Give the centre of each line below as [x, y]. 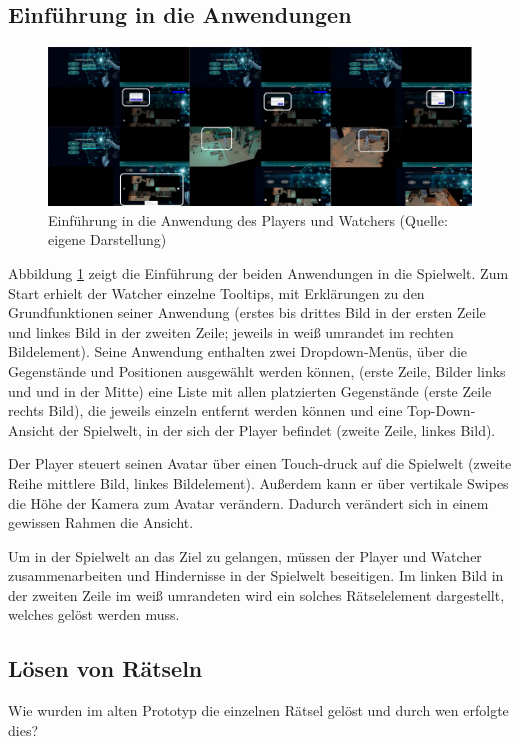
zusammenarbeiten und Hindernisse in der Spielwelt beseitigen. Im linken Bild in [256, 575]
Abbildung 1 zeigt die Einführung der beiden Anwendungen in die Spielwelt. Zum [258, 272]
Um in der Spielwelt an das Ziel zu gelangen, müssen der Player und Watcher [245, 555]
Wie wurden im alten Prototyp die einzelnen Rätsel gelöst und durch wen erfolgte [258, 710]
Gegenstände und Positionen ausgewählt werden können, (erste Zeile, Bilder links [257, 370]
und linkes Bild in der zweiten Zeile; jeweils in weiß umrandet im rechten [231, 331]
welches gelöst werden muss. [94, 614]
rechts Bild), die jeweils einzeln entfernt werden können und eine [205, 410]
